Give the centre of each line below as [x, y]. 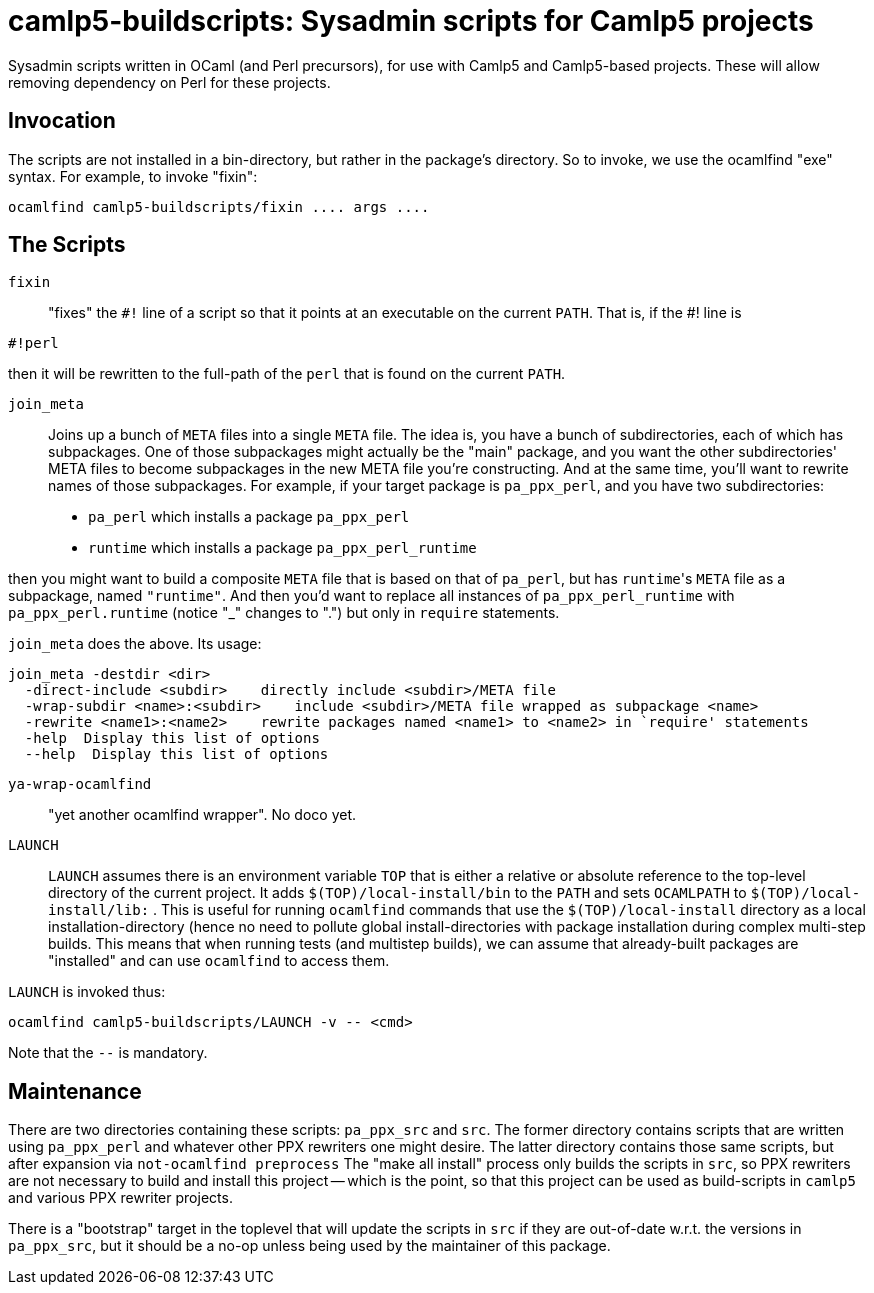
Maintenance [75, 1091]
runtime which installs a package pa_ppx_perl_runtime [282, 548]
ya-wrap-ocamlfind [80, 784]
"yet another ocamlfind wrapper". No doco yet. [202, 815]
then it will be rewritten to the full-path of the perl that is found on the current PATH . [287, 374]
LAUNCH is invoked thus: [87, 992]
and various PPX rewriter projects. [120, 1198]
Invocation [62, 121]
